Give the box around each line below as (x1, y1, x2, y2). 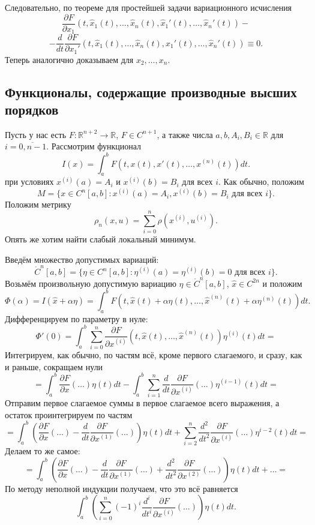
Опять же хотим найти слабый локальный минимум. (5, 233, 196, 245)
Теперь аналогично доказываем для (5, 53, 134, 65)
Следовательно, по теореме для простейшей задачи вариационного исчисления (5, 1, 292, 13)
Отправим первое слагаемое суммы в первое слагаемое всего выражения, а (5, 397, 280, 409)
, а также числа (157, 128, 213, 140)
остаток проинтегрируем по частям (5, 408, 133, 421)
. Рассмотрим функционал (46, 140, 142, 152)
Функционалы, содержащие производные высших (5, 82, 297, 101)
